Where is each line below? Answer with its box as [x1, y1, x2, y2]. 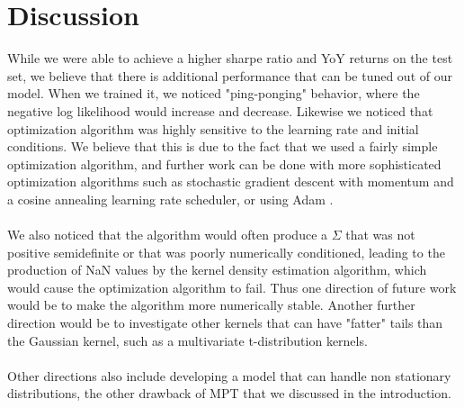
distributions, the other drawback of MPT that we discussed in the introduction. [7, 384, 451, 403]
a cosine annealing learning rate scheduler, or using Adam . [7, 189, 334, 208]
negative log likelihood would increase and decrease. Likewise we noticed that [7, 101, 433, 120]
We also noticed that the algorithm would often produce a [7, 225, 328, 244]
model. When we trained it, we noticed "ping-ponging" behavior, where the [7, 84, 420, 103]
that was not [345, 225, 415, 244]
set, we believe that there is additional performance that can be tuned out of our [7, 66, 452, 85]
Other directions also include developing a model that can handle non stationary [7, 366, 451, 385]
